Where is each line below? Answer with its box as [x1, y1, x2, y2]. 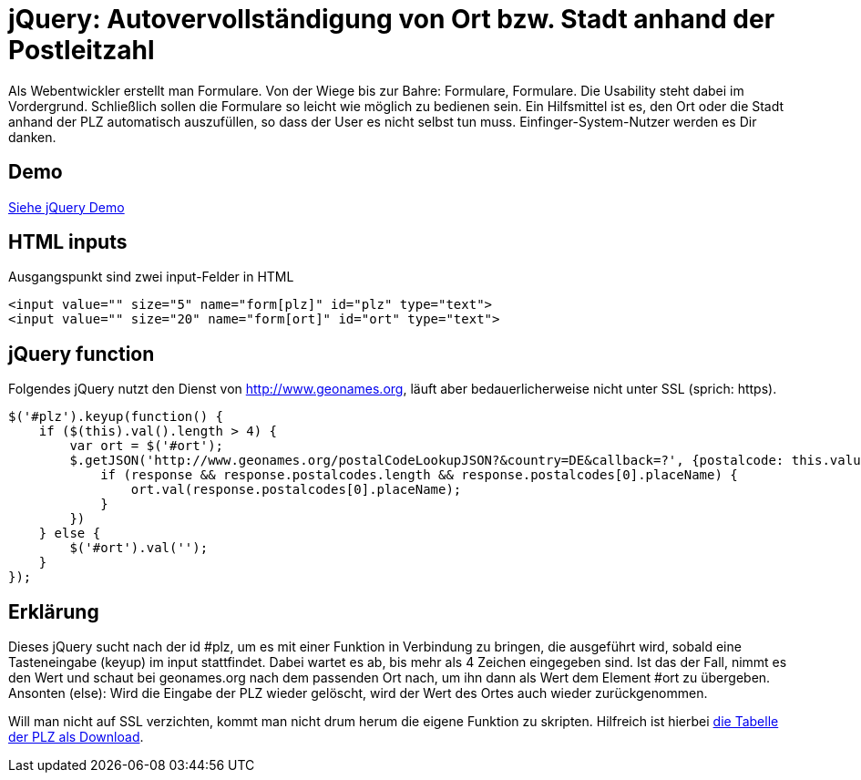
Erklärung [8, 600, 99, 623]
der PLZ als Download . [8, 729, 144, 745]
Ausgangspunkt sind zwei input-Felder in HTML [8, 269, 294, 285]
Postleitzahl [8, 35, 155, 66]
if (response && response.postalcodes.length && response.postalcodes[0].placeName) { [100, 467, 738, 483]
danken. [8, 128, 56, 145]
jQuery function [8, 342, 155, 365]
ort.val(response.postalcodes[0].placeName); [130, 482, 462, 498]
